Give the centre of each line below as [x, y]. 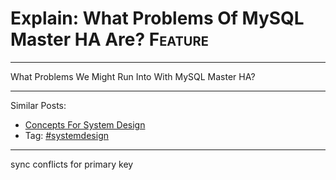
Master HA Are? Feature [109, 39]
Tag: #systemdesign [66, 135]
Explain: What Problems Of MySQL [157, 18]
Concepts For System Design [85, 124]
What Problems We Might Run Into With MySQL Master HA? [133, 76]
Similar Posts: [38, 105]
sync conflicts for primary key [72, 164]
